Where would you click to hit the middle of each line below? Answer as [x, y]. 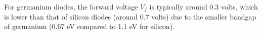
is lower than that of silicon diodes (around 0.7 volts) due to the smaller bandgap [130, 16]
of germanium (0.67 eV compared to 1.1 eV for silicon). [89, 26]
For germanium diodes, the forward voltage [71, 6]
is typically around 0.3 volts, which [204, 6]
